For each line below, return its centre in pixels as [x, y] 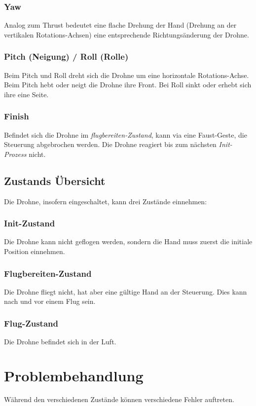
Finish [17, 116]
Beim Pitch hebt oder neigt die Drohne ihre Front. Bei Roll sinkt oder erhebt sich [128, 85]
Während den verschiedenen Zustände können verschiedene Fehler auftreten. [119, 399]
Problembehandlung [74, 376]
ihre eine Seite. [26, 94]
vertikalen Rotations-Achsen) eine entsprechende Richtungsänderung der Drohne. [127, 34]
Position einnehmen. [35, 251]
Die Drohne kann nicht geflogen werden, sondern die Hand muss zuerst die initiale [128, 241]
